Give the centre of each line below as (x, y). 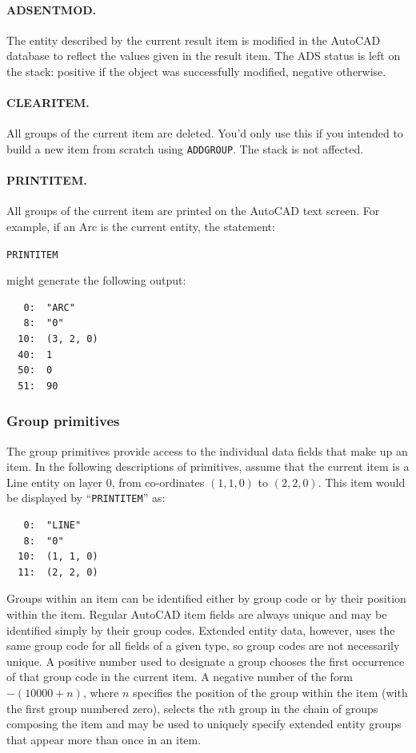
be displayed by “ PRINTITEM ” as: (86, 498)
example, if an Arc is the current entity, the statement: (141, 227)
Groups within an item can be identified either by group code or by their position (206, 598)
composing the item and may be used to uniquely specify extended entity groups (204, 724)
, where (101, 693)
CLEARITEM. (48, 103)
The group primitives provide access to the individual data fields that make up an (207, 450)
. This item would (362, 482)
